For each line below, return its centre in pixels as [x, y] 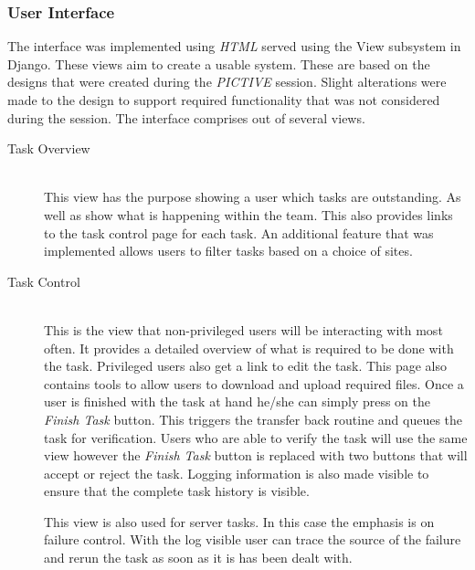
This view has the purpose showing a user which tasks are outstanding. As [253, 197]
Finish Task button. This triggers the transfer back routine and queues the [253, 419]
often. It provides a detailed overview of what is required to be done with [249, 348]
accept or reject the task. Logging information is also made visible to [237, 473]
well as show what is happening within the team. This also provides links [248, 214]
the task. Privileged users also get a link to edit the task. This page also [245, 366]
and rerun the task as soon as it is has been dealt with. [198, 558]
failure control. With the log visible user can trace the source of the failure [253, 539]
